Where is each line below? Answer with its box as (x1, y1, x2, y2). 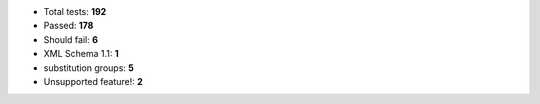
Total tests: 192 (43, 6, 107, 17)
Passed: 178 (43, 20, 94, 32)
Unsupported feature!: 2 (43, 75, 144, 87)
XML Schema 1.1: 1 (43, 48, 119, 60)
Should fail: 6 (43, 33, 99, 45)
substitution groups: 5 (43, 61, 134, 74)
